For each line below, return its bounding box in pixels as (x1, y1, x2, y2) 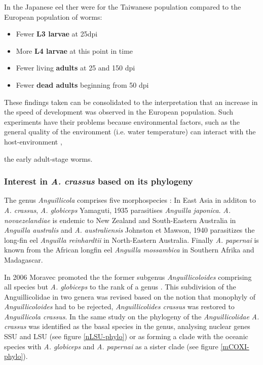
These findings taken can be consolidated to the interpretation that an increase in (4, 96, 258, 107)
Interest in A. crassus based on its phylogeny (4, 175, 193, 188)
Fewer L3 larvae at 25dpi (16, 28, 98, 39)
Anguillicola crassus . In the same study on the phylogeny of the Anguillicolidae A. (4, 311, 259, 321)
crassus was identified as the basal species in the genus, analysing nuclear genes (4, 321, 250, 332)
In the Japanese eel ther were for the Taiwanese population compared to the (4, 2, 241, 12)
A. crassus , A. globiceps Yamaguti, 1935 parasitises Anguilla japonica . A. (4, 204, 231, 215)
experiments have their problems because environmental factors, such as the (4, 116, 240, 127)
